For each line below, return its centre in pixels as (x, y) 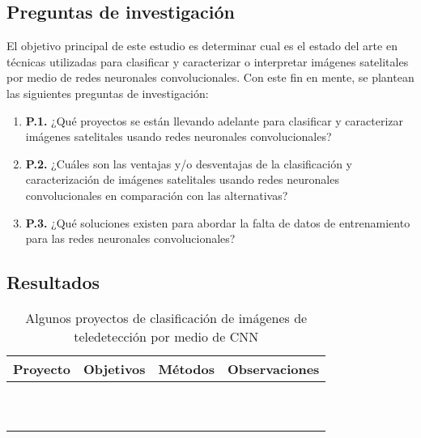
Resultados (53, 282)
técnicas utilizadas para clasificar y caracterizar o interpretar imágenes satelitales (208, 61)
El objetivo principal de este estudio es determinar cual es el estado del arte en (202, 46)
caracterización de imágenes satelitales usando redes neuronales (182, 179)
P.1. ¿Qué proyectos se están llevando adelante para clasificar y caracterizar (214, 120)
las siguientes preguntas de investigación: (108, 93)
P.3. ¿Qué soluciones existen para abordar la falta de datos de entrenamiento (218, 222)
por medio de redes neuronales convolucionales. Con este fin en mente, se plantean (210, 77)
